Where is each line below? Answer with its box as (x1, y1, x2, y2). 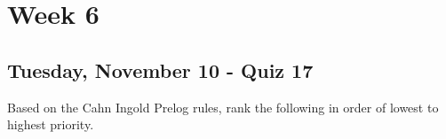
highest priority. (7, 115, 94, 134)
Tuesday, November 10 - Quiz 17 (7, 56, 314, 83)
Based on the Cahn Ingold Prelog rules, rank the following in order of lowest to (7, 97, 439, 116)
